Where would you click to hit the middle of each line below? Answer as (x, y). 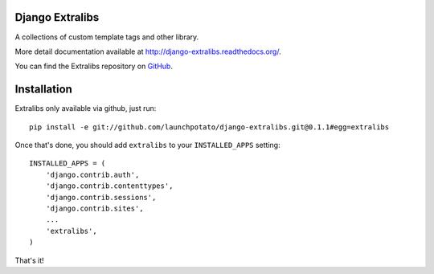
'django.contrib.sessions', (101, 197)
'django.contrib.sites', (94, 208)
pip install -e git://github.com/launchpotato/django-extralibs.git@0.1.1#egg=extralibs (209, 127)
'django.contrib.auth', (92, 174)
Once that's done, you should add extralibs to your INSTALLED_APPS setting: (147, 145)
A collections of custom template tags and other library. (107, 37)
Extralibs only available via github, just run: (86, 108)
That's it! (29, 260)
